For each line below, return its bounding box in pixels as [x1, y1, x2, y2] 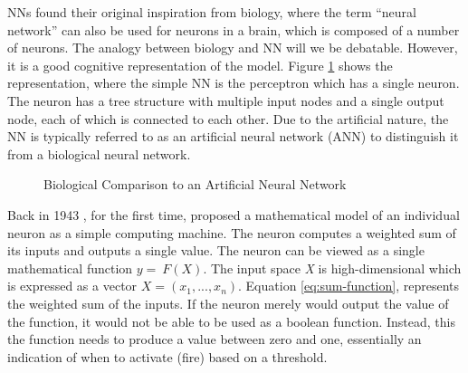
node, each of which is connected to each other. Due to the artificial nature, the [7, 109, 449, 128]
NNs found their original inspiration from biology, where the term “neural [7, 3, 416, 21]
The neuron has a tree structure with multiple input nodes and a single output [7, 91, 444, 110]
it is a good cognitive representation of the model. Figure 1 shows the [7, 55, 393, 74]
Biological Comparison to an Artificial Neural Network [43, 175, 347, 194]
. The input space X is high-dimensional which [203, 258, 462, 277]
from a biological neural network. [7, 144, 191, 163]
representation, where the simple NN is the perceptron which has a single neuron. [7, 73, 460, 92]
